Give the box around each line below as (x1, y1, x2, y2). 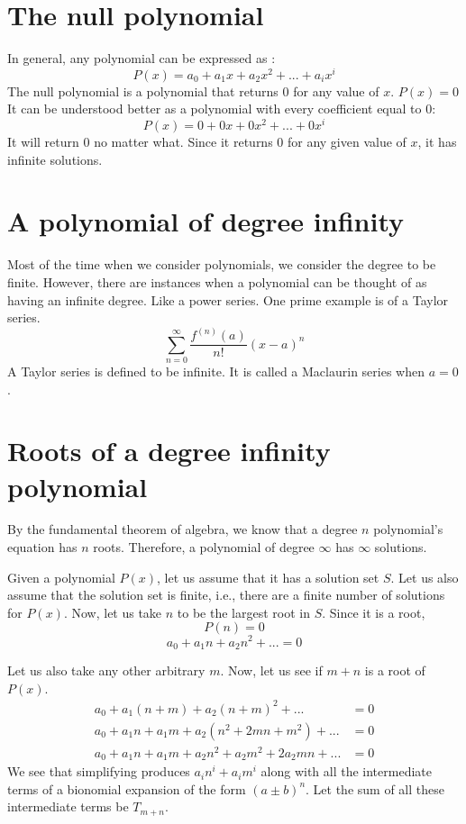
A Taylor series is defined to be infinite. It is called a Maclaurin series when (7, 361, 425, 380)
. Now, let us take (63, 602, 162, 621)
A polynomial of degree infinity (7, 203, 404, 240)
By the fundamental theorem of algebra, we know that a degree (7, 520, 358, 539)
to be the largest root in (177, 602, 310, 621)
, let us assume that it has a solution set (157, 567, 379, 586)
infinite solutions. (7, 149, 103, 168)
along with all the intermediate (260, 762, 432, 781)
